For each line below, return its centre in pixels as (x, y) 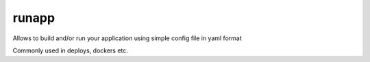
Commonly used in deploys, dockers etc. (70, 50)
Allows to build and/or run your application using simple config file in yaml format (127, 38)
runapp (34, 18)
